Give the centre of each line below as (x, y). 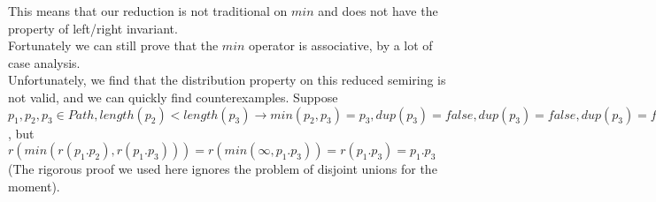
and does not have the (378, 11)
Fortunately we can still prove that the (113, 45)
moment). (34, 186)
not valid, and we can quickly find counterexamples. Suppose (173, 97)
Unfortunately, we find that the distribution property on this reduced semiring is (227, 80)
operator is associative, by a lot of (341, 45)
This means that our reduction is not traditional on (148, 11)
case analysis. (44, 62)
